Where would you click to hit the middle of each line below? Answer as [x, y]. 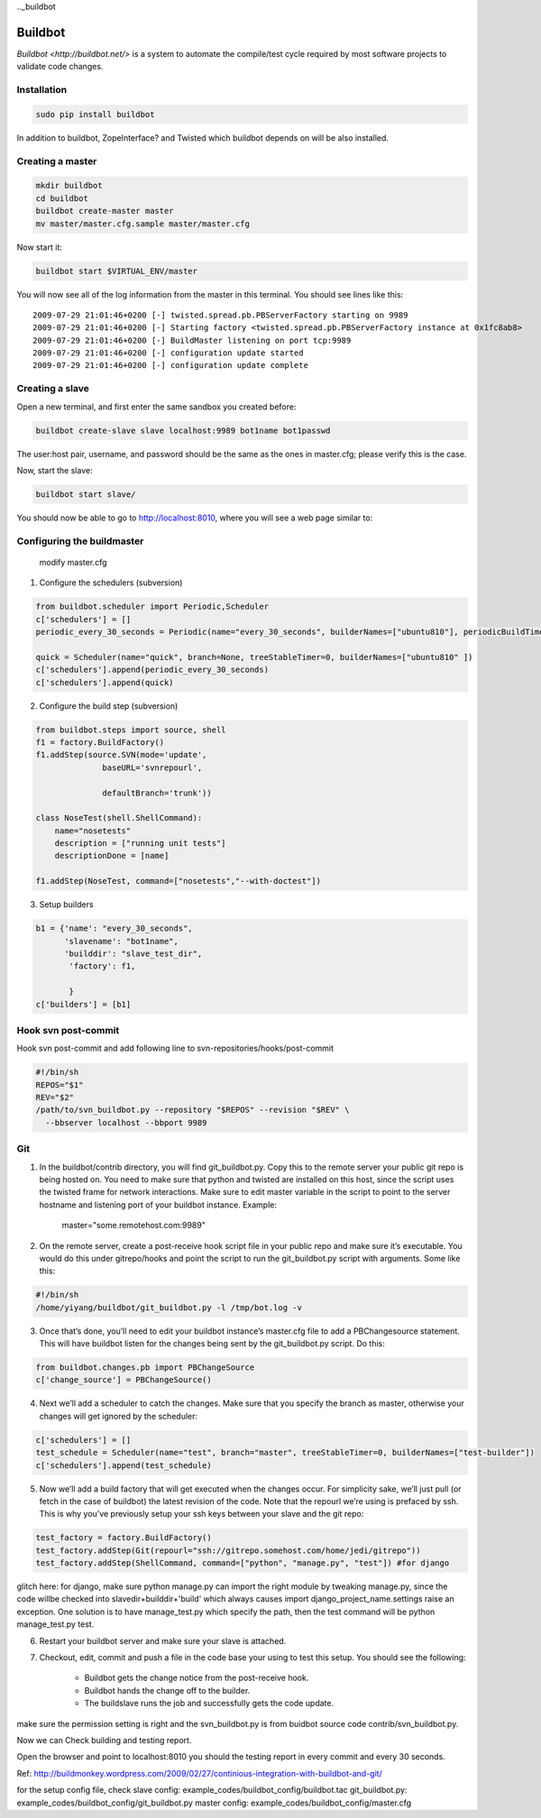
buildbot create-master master [105, 211]
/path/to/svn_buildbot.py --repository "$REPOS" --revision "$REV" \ [193, 1110]
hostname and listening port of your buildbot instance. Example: [158, 1205]
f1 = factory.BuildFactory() [100, 742]
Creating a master [57, 161]
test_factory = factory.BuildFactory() [124, 1538]
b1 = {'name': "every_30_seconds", [114, 928]
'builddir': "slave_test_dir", [133, 954]
